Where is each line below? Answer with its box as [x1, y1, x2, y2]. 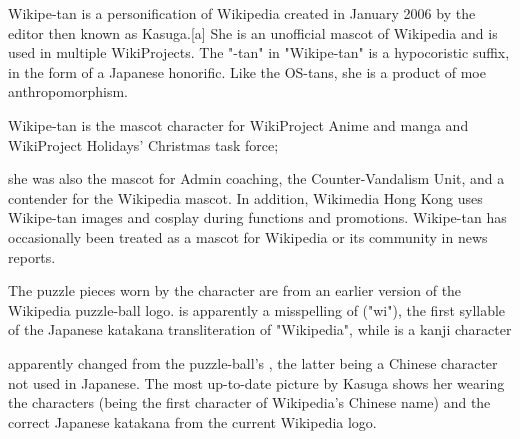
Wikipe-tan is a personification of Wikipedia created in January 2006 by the [8, 3, 476, 23]
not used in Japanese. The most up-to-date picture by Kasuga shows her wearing [8, 372, 505, 393]
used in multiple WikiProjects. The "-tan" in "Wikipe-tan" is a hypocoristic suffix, [8, 42, 510, 63]
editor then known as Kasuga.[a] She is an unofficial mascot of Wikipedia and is [8, 22, 498, 43]
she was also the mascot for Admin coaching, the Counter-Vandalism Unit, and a [8, 168, 505, 189]
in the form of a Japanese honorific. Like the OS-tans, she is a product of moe [8, 61, 486, 82]
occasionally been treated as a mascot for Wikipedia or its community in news [8, 226, 488, 247]
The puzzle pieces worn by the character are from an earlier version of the [8, 280, 462, 301]
